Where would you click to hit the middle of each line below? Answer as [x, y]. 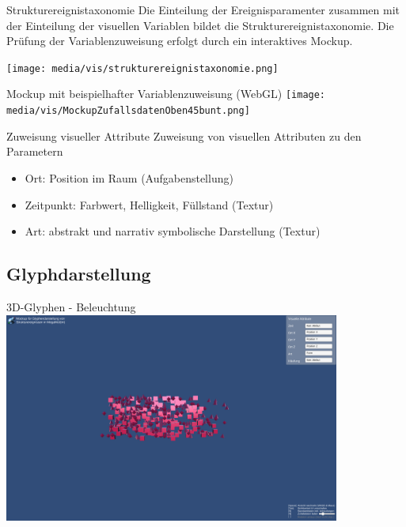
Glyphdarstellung [79, 274]
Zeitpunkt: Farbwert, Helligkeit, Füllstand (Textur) [149, 204]
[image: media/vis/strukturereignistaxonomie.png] [142, 68]
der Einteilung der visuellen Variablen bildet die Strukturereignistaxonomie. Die [200, 25]
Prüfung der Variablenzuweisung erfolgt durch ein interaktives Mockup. [180, 41]
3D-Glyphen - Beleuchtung [71, 306]
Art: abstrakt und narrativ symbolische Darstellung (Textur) [173, 231]
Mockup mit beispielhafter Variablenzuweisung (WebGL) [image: [166, 94]
